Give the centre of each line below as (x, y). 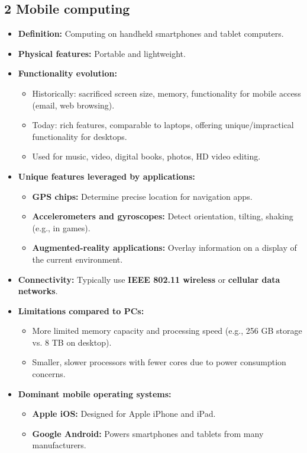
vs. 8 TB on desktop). (72, 342)
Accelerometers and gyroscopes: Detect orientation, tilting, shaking (163, 216)
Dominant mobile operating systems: (95, 393)
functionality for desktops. (80, 136)
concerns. (49, 374)
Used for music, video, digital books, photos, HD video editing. (146, 156)
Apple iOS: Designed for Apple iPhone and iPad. (124, 414)
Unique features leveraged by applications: (106, 176)
